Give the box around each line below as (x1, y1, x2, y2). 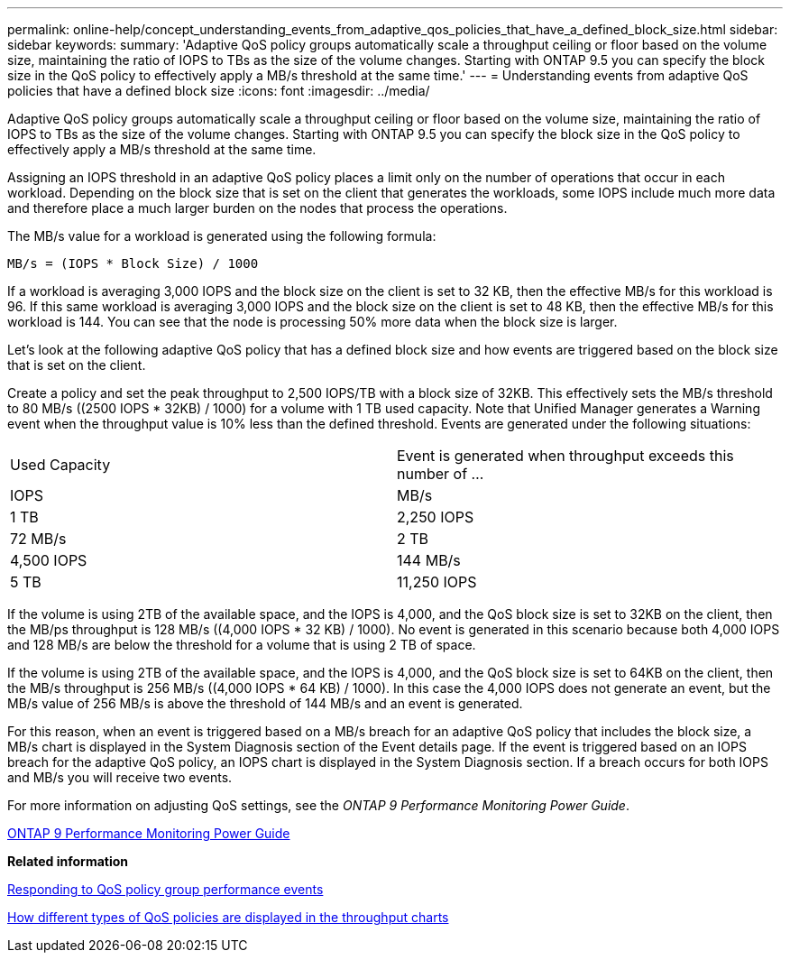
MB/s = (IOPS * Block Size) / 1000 (7, 256, 259, 271)
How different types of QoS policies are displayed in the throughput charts (7, 909, 449, 925)
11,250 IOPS (397, 573, 477, 591)
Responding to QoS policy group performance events (7, 882, 324, 897)
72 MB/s (10, 530, 67, 548)
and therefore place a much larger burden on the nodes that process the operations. (7, 200, 508, 216)
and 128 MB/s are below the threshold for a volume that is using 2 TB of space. (7, 637, 476, 652)
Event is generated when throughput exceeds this (397, 447, 734, 465)
